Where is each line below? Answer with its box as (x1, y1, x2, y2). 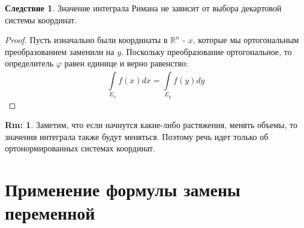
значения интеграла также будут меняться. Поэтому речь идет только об (5, 130, 269, 142)
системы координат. (5, 13, 77, 26)
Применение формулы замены (5, 177, 240, 202)
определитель (5, 57, 54, 69)
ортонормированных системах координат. (5, 142, 155, 154)
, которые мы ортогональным (192, 34, 299, 46)
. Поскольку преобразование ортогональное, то (121, 45, 292, 57)
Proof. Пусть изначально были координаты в (5, 34, 168, 46)
